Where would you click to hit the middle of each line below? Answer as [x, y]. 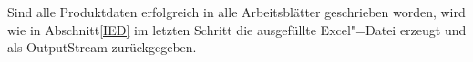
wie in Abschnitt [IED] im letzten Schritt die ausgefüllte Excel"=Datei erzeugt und [237, 29]
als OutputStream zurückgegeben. [102, 47]
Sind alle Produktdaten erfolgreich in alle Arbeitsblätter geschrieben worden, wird [236, 12]
